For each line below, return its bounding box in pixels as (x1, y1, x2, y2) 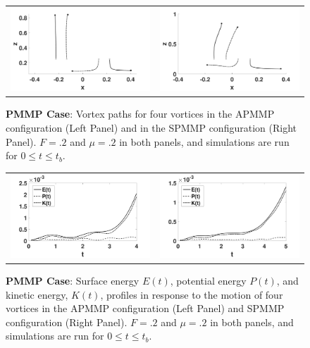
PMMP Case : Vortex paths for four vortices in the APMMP (6, 106, 275, 121)
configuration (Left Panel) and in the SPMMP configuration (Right (6, 120, 297, 135)
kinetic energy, (6, 287, 68, 302)
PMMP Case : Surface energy (6, 273, 139, 288)
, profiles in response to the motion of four (100, 287, 283, 302)
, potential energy (170, 273, 247, 288)
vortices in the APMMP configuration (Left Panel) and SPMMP (6, 301, 285, 316)
